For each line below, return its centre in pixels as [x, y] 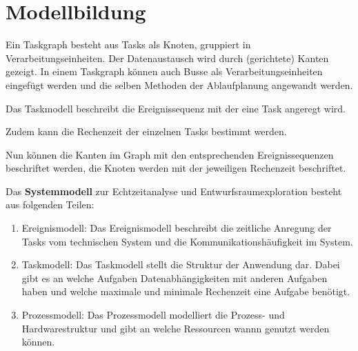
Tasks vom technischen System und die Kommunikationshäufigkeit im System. [187, 241]
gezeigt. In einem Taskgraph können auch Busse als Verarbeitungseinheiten [164, 71]
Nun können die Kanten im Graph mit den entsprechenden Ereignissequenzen [170, 154]
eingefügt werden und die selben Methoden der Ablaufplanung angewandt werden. [179, 84]
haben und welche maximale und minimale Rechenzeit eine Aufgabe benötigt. [186, 291]
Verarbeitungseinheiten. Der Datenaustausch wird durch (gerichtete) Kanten [167, 58]
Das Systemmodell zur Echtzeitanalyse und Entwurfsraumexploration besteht [174, 191]
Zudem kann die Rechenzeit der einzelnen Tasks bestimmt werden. [146, 131]
